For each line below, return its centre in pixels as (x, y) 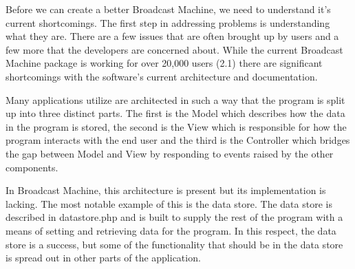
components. (32, 167)
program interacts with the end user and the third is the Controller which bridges (178, 140)
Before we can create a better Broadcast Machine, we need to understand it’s (168, 9)
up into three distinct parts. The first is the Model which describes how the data (175, 113)
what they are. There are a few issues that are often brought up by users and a (172, 36)
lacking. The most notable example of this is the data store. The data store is (169, 203)
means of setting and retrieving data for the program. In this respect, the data (171, 230)
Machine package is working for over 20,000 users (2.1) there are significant (164, 63)
